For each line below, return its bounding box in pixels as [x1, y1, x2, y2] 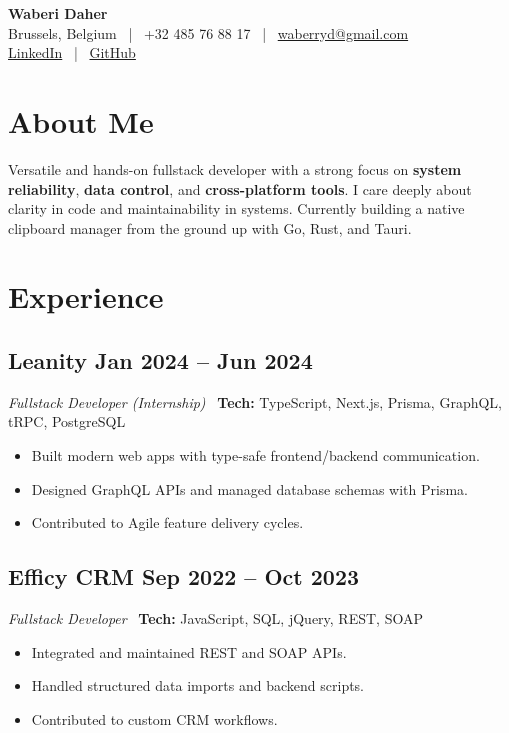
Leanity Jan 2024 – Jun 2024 [8, 345, 313, 376]
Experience [8, 276, 164, 317]
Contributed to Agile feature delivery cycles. [31, 512, 304, 533]
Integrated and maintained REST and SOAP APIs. [31, 641, 347, 662]
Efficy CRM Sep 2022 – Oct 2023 [8, 561, 360, 592]
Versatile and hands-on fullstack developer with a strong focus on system [8, 158, 462, 179]
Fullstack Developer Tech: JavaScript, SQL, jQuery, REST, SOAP [8, 608, 423, 629]
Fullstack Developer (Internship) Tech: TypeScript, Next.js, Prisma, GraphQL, [8, 391, 502, 412]
